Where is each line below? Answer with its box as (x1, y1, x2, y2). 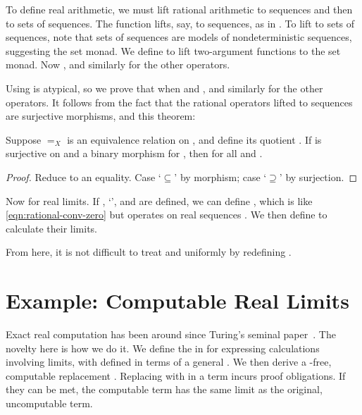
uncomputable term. (6, 396, 93, 410)
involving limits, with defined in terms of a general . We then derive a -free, (6, 354, 332, 369)
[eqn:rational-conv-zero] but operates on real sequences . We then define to (6, 207, 327, 222)
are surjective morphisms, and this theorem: (6, 109, 196, 123)
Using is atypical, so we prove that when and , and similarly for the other (6, 80, 323, 95)
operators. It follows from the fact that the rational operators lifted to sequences (6, 94, 353, 109)
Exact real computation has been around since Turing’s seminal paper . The (6, 327, 336, 342)
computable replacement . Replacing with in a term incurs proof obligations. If (6, 368, 346, 383)
